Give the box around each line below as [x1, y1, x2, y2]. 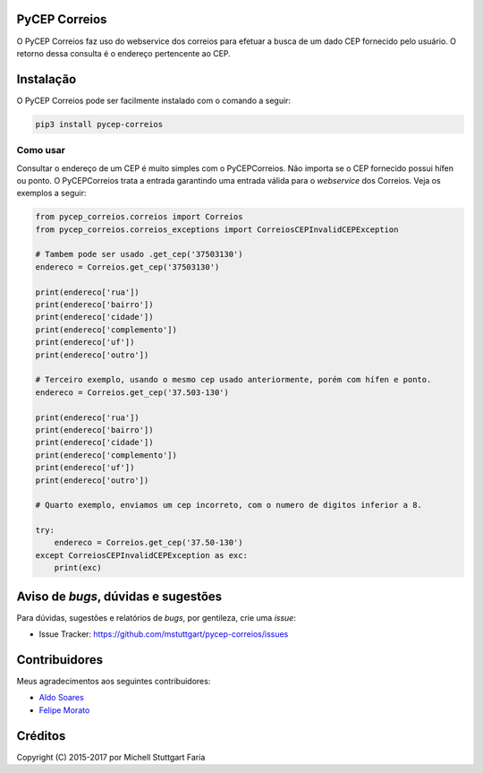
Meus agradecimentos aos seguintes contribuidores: [16, 676, 211, 687]
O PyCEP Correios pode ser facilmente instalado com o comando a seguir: [16, 95, 291, 106]
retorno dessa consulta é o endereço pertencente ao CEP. [16, 47, 232, 58]
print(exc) [54, 563, 102, 573]
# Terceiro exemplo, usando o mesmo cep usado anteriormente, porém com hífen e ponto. [35, 374, 432, 385]
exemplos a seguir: [16, 188, 87, 199]
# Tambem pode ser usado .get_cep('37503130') [35, 249, 243, 260]
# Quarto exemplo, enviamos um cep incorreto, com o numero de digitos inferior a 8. [35, 500, 422, 511]
